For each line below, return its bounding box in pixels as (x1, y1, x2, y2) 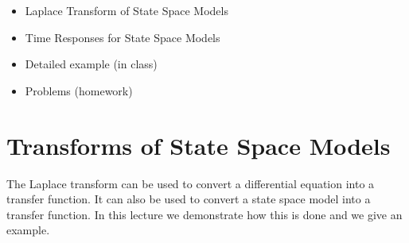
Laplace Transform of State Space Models (25, 2, 228, 18)
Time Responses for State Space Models (25, 29, 220, 45)
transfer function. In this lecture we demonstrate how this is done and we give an (6, 206, 403, 222)
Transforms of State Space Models (6, 129, 391, 161)
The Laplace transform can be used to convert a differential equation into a (6, 175, 375, 191)
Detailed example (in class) (25, 56, 158, 72)
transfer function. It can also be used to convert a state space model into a (6, 191, 371, 207)
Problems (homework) (25, 82, 133, 98)
